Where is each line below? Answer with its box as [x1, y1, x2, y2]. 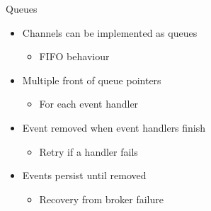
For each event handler [39, 96, 139, 111]
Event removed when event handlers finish [22, 120, 206, 135]
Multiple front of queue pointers [22, 72, 161, 87]
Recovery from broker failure [39, 191, 164, 206]
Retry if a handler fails [39, 144, 138, 159]
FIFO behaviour [39, 49, 110, 64]
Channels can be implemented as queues [22, 25, 198, 40]
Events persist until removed [22, 168, 147, 183]
